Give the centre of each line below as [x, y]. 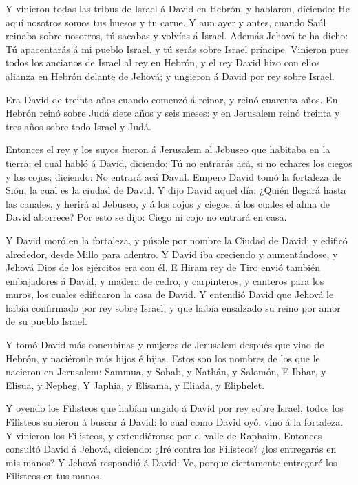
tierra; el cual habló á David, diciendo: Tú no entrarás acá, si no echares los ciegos [179, 162]
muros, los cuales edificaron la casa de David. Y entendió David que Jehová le [170, 294]
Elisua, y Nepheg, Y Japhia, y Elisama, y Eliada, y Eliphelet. [135, 385]
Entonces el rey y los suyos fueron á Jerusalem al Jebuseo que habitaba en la [168, 149]
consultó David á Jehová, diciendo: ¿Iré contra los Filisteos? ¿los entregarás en [171, 449]
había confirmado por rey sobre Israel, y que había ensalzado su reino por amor [173, 307]
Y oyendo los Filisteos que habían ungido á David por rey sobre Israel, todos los [175, 408]
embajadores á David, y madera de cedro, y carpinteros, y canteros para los [165, 280]
